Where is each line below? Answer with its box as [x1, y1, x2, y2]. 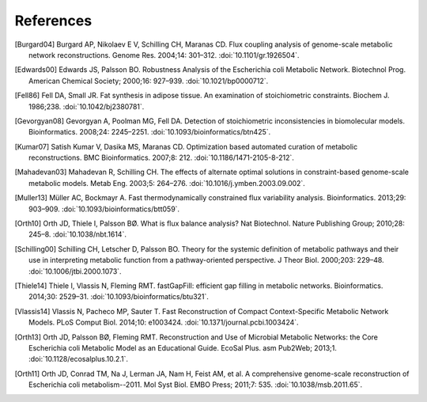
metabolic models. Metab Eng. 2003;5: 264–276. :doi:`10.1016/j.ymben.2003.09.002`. [28, 178, 306, 188]
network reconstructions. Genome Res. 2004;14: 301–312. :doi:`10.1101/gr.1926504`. [28, 50, 300, 59]
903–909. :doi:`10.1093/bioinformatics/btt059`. [28, 204, 180, 214]
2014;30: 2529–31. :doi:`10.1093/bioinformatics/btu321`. [28, 292, 210, 301]
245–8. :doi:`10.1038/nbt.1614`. [28, 229, 127, 239]
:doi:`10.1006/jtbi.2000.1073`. [28, 266, 122, 276]
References [14, 12, 93, 29]
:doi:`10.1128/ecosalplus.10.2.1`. [28, 355, 129, 364]
